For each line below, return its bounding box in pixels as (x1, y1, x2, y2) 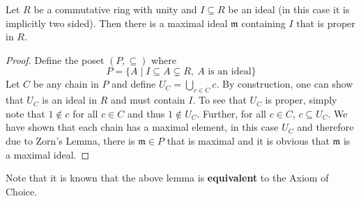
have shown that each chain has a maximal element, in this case (6, 120, 279, 134)
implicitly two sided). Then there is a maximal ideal (6, 15, 228, 30)
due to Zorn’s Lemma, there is (6, 133, 135, 147)
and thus (127, 106, 165, 120)
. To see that (192, 93, 247, 107)
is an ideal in (42, 93, 98, 107)
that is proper (296, 15, 355, 30)
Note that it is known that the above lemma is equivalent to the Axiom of (6, 170, 329, 185)
